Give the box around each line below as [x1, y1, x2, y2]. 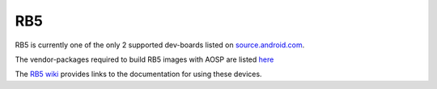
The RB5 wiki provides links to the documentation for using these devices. [15, 69, 262, 79]
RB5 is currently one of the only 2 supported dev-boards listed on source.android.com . [15, 40, 305, 50]
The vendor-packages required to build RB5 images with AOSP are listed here [15, 55, 274, 64]
